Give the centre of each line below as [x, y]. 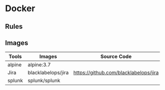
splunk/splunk [44, 81]
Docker [20, 9]
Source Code [116, 56]
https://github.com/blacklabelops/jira [116, 72]
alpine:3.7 [39, 65]
